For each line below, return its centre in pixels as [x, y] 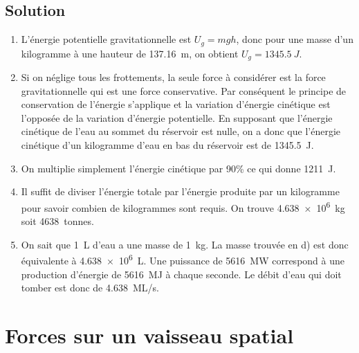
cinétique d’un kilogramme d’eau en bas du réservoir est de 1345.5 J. [167, 145]
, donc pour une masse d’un [295, 39]
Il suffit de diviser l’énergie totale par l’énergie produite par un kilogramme [180, 191]
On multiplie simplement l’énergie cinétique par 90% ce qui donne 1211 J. [178, 168]
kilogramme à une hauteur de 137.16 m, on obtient [130, 53]
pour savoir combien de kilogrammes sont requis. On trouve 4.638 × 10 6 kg [183, 206]
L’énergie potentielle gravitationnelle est [106, 39]
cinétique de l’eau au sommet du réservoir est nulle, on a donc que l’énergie [181, 131]
